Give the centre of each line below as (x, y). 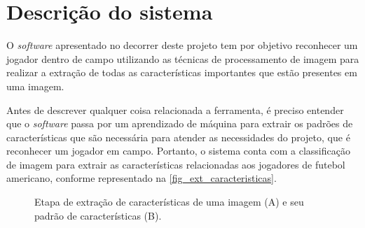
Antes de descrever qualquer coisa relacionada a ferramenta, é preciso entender (175, 109)
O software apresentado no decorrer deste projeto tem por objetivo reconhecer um (182, 45)
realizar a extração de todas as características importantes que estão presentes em (182, 72)
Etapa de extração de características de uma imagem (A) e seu (169, 202)
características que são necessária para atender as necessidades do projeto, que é (178, 137)
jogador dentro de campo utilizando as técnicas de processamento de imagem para (183, 58)
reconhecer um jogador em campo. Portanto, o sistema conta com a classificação (178, 151)
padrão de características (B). (98, 215)
